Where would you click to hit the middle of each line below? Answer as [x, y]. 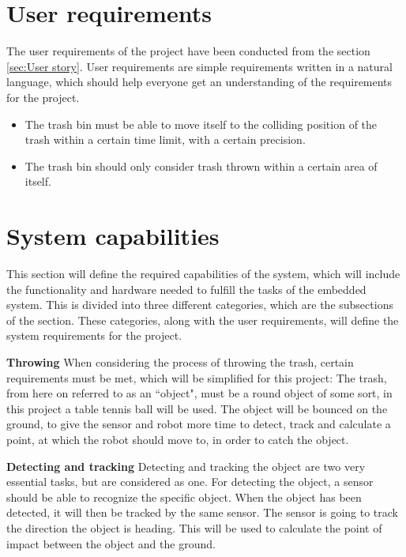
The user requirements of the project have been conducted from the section [188, 51]
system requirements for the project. [94, 335]
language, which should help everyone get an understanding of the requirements [199, 82]
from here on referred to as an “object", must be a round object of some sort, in [199, 393]
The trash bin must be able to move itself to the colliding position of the [201, 124]
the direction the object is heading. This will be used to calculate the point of [194, 527]
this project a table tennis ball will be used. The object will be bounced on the [197, 408]
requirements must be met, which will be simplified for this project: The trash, [197, 377]
